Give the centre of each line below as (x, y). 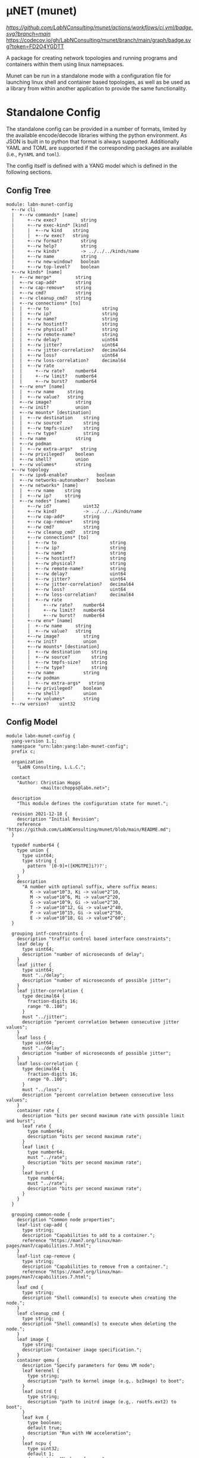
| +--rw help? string (54, 246)
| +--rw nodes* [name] (41, 501)
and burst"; (21, 1121)
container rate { (38, 1110)
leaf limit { (38, 1147)
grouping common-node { (41, 1214)
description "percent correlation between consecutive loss (98, 1095)
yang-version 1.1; (34, 741)
